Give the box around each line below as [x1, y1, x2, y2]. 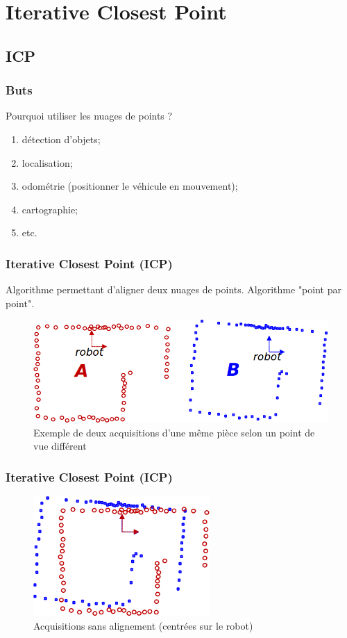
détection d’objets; [22, 131, 101, 146]
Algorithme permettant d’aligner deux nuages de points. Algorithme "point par [6, 282, 341, 297]
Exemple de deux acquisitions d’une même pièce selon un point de [33, 425, 315, 439]
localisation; [22, 155, 73, 170]
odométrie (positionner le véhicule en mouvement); [22, 179, 238, 193]
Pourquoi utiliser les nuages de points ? [6, 108, 173, 123]
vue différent [33, 439, 87, 453]
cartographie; [22, 202, 78, 216]
